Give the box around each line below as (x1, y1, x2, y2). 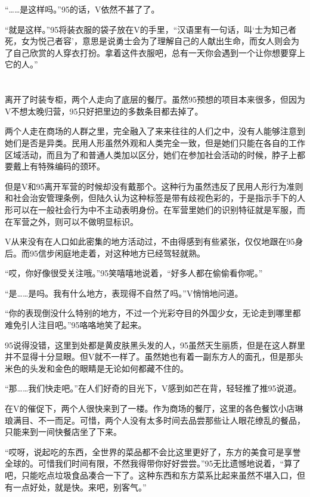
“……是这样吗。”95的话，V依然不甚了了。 (5, 3, 160, 15)
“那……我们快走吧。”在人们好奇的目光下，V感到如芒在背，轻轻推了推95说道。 (5, 382, 302, 394)
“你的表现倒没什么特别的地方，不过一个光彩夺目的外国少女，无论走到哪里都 (5, 307, 301, 319)
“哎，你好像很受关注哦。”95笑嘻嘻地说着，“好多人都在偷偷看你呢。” (5, 267, 263, 279)
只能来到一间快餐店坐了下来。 (5, 425, 122, 438)
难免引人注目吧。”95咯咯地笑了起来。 (5, 319, 147, 331)
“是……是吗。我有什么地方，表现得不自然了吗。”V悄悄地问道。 (5, 286, 243, 299)
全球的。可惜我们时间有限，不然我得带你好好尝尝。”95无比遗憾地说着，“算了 (5, 457, 301, 470)
